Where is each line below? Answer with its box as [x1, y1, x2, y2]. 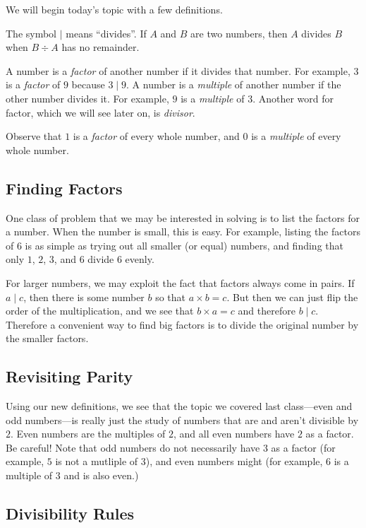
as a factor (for [271, 440, 336, 454]
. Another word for [252, 90, 334, 105]
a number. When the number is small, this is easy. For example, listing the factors [6, 224, 360, 239]
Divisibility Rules [6, 503, 135, 524]
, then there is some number [23, 289, 145, 304]
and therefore [238, 303, 295, 318]
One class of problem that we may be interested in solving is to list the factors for [6, 210, 360, 225]
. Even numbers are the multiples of [11, 426, 166, 441]
